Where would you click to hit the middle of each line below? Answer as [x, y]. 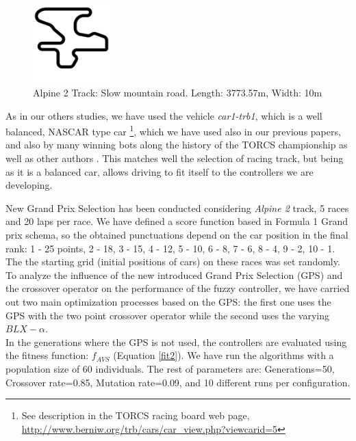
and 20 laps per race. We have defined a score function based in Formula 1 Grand [177, 221]
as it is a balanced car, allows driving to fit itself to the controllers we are [160, 171]
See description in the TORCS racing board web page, [136, 415]
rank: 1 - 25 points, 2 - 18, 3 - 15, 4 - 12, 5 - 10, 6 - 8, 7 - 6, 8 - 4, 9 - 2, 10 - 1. [170, 248]
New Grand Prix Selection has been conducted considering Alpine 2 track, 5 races [177, 208]
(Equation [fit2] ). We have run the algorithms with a [224, 355]
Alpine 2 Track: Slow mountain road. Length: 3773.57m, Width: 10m [178, 92]
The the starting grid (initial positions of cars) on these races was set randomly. [173, 262]
